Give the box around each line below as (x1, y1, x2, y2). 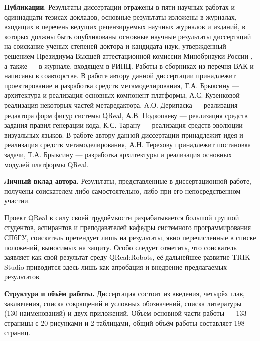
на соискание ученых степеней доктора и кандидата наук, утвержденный (4, 41, 226, 51)
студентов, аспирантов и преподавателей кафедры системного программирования (4, 222, 251, 233)
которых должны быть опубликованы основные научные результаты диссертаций (4, 31, 251, 41)
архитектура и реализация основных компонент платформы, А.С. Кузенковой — (4, 90, 249, 100)
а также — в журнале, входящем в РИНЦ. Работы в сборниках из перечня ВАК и (4, 60, 254, 71)
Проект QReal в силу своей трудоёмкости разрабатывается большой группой (4, 212, 239, 222)
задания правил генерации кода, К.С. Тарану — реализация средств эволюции (4, 120, 243, 130)
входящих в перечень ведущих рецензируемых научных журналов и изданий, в (4, 21, 245, 32)
